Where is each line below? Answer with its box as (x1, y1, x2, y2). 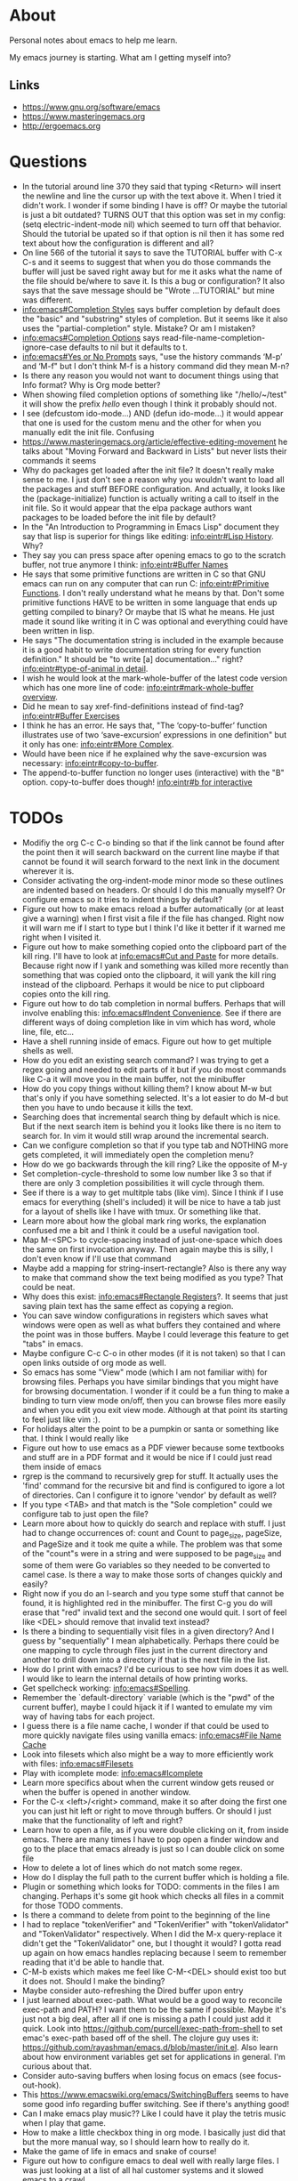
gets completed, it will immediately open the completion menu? (21, 1149, 254, 1159)
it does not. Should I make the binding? (21, 1976, 165, 1987)
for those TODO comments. (21, 1901, 124, 1911)
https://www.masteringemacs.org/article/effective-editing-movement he (21, 436, 288, 447)
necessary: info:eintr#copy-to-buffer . (21, 757, 159, 768)
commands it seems (21, 455, 97, 465)
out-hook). (21, 2080, 62, 2091)
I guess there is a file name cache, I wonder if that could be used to (21, 1721, 270, 1732)
